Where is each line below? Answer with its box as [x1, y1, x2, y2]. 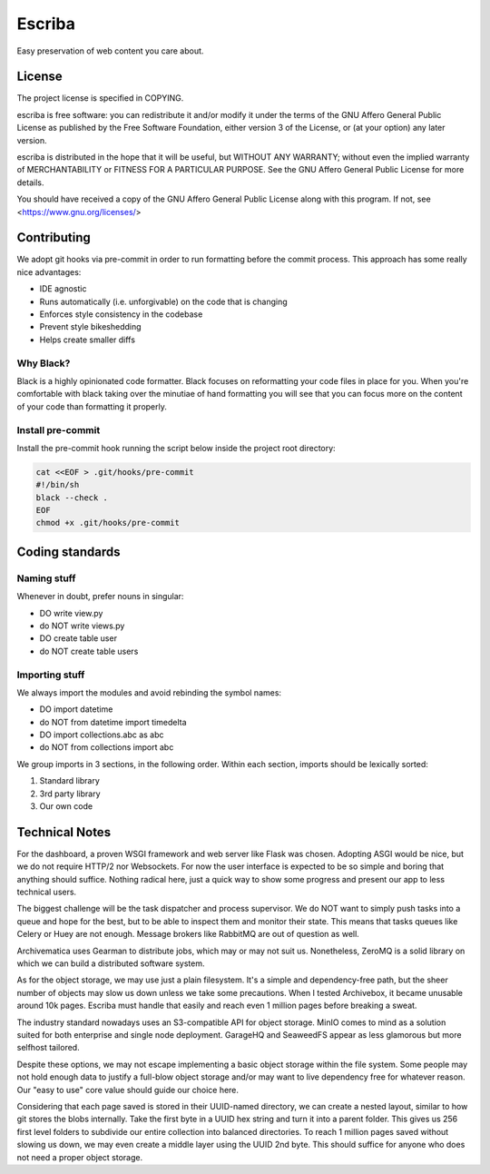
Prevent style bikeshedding [39, 321, 142, 332]
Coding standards [16, 544, 121, 559]
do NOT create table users [39, 646, 139, 656]
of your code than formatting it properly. [16, 400, 167, 412]
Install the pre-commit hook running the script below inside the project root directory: [16, 442, 336, 453]
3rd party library [39, 788, 101, 799]
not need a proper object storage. [16, 1151, 143, 1162]
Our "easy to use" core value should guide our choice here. [16, 1084, 240, 1095]
